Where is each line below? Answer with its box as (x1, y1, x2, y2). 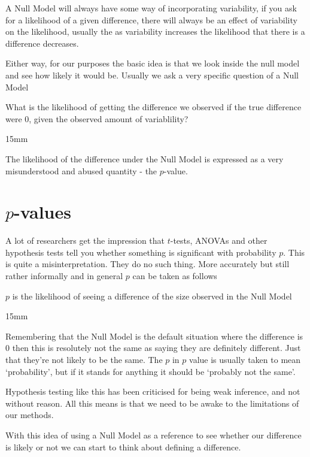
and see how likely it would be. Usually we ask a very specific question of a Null (5, 68, 299, 81)
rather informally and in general (5, 270, 123, 282)
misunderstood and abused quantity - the (5, 164, 157, 177)
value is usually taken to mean (189, 353, 301, 365)
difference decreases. (5, 37, 79, 49)
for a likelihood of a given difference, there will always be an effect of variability (5, 13, 297, 26)
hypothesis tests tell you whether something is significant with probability (5, 246, 276, 258)
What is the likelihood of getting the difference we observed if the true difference (5, 101, 302, 113)
